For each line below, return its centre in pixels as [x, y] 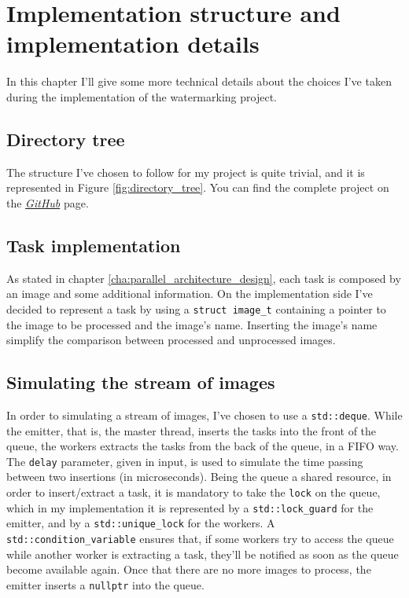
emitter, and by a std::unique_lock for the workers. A [141, 523]
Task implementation [94, 245]
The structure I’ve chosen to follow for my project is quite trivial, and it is [186, 172]
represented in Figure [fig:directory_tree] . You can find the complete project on [198, 187]
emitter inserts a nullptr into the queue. [105, 584]
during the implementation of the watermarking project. [142, 96]
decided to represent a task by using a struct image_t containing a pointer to [196, 308]
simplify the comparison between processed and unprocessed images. [171, 340]
